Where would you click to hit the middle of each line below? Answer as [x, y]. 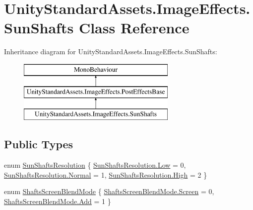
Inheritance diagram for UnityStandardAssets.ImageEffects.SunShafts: [111, 52]
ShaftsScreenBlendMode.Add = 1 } [58, 201]
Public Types [39, 144]
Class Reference [134, 28]
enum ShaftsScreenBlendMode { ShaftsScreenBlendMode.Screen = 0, [109, 191]
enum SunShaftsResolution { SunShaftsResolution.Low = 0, [95, 165]
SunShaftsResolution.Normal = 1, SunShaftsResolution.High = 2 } [106, 174]
